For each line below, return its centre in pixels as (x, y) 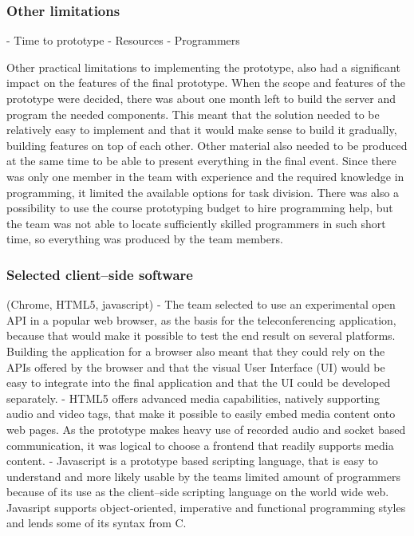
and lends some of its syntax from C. (97, 523)
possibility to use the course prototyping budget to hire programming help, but (200, 208)
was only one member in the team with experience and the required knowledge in (205, 176)
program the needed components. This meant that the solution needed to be (193, 114)
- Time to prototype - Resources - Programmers (123, 40)
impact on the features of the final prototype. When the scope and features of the (206, 83)
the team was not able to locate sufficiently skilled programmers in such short (196, 223)
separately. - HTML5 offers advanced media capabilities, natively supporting (193, 398)
